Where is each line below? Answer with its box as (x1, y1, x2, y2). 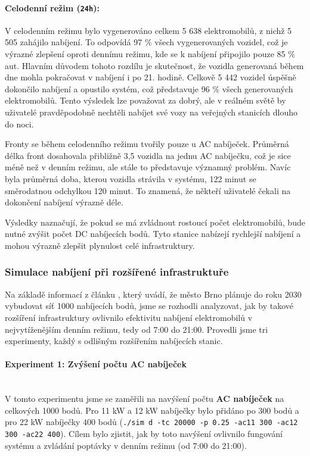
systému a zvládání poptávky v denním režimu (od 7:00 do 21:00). (5, 439, 247, 451)
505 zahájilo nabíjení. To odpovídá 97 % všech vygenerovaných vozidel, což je (5, 36, 288, 48)
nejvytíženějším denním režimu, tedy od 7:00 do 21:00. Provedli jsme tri (5, 323, 268, 335)
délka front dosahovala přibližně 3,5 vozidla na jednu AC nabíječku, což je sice (5, 149, 291, 161)
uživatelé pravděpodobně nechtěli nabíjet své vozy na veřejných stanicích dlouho (5, 106, 298, 118)
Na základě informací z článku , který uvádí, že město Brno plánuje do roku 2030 (5, 288, 302, 300)
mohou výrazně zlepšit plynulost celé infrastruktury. (5, 239, 195, 251)
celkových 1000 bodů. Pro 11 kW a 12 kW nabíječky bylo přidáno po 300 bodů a (5, 404, 299, 416)
